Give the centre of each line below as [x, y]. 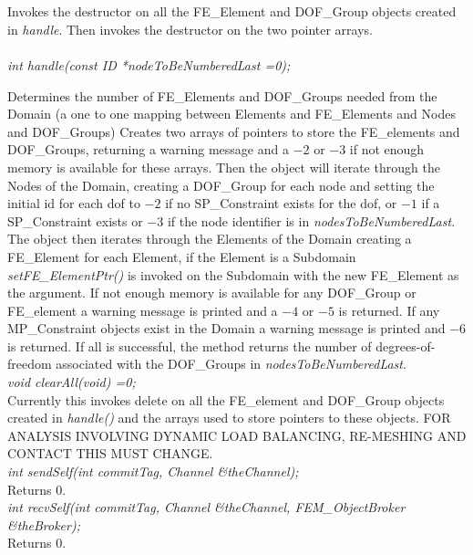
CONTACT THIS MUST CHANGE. [110, 453]
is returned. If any [389, 310]
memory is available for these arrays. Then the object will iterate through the [224, 167]
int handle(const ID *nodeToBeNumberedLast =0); [149, 64]
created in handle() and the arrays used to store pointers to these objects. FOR [229, 418]
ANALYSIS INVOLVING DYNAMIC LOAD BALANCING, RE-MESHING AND [237, 435]
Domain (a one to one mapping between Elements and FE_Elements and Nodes [231, 114]
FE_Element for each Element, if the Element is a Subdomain [182, 256]
